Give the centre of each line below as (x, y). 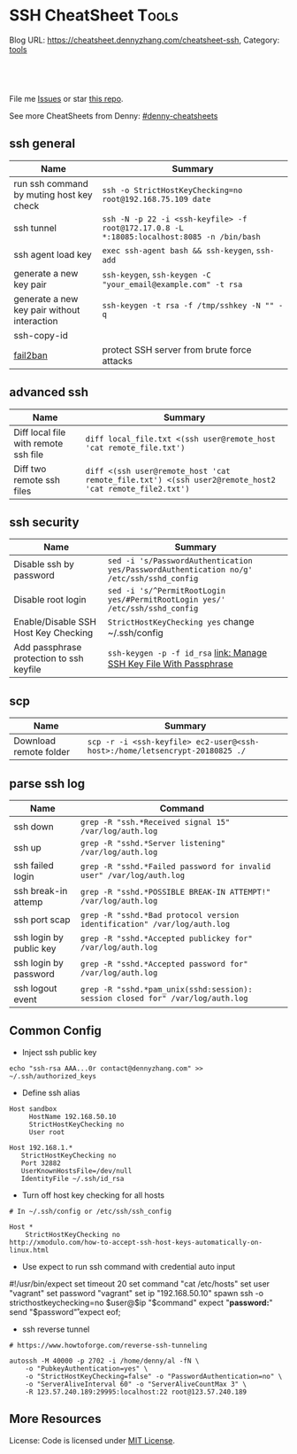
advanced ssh (49, 392)
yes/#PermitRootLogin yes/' (167, 600)
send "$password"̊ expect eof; (65, 1311)
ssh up (27, 848)
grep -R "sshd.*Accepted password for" (164, 964)
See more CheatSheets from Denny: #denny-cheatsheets (114, 115)
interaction (36, 321)
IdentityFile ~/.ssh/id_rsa (72, 1178)
